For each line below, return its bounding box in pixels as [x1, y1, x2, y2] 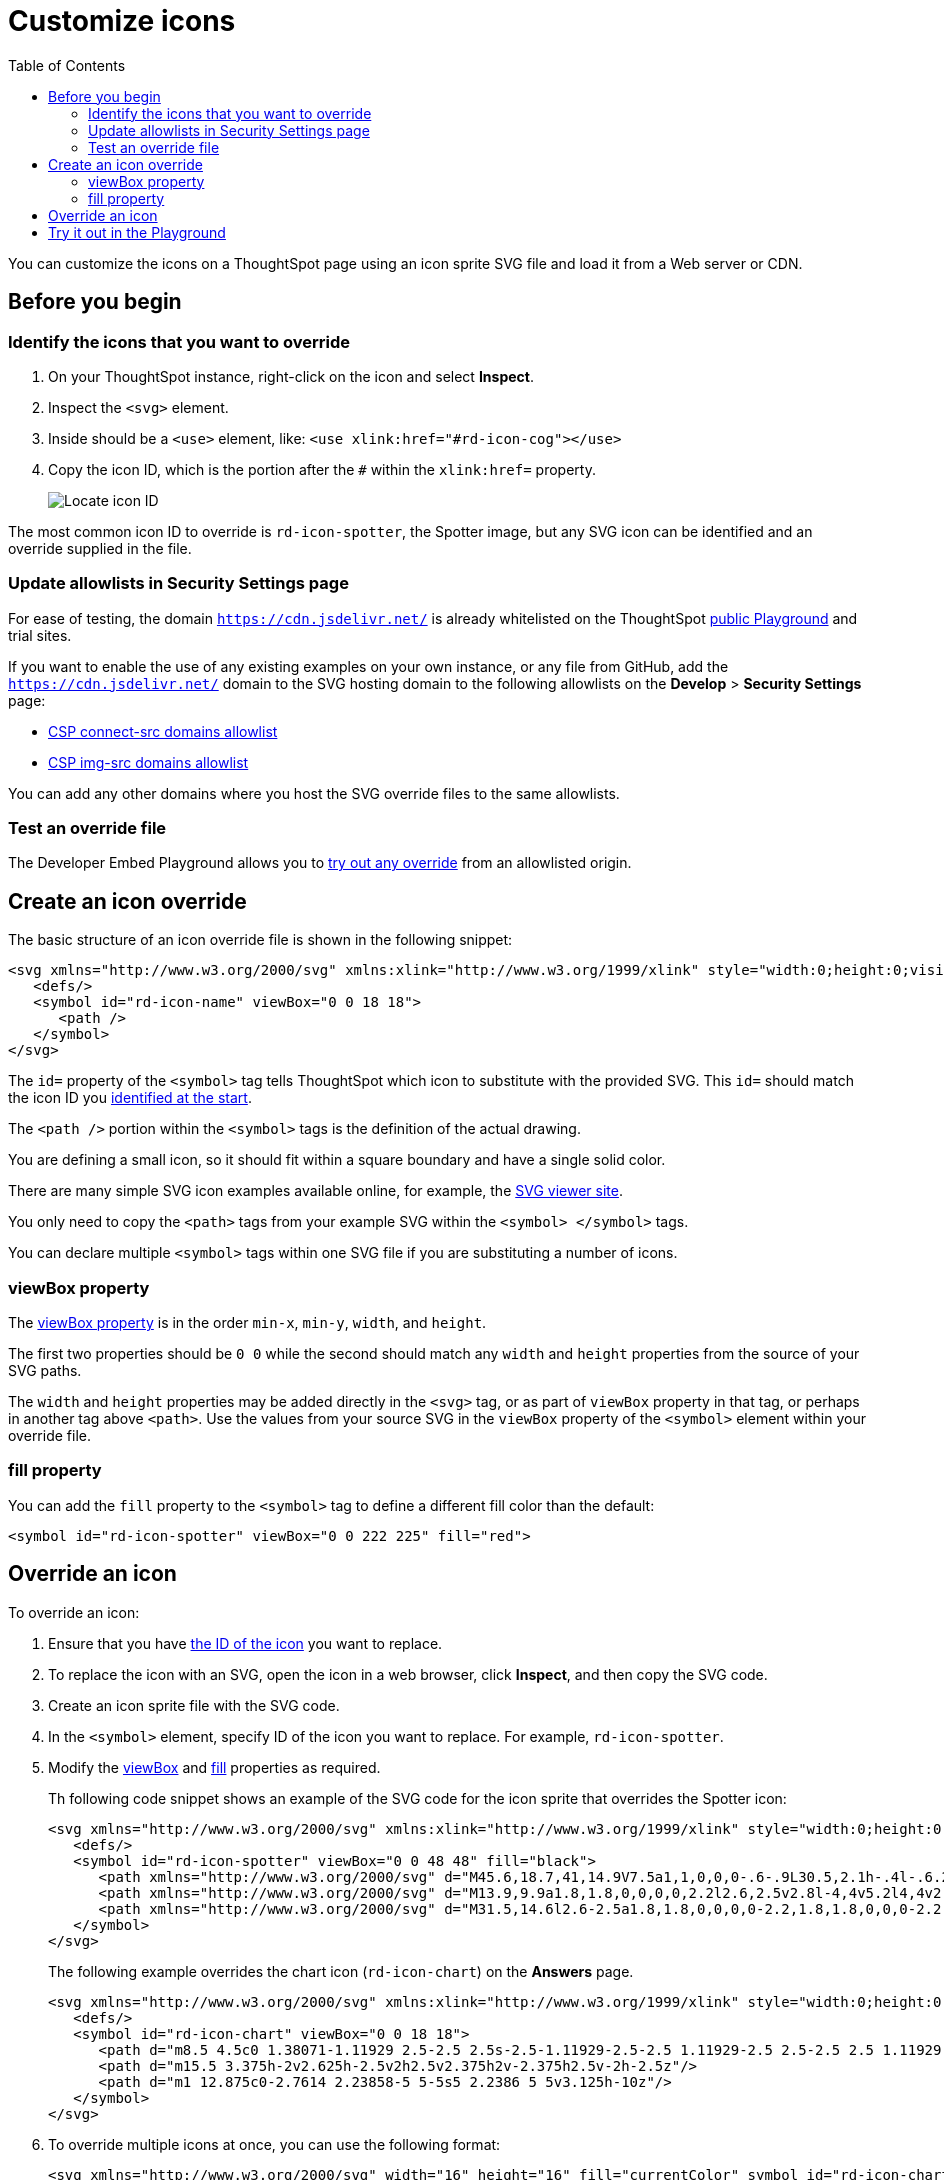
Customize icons [8, 4, 236, 38]
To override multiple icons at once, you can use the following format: [48, 2135, 501, 2153]
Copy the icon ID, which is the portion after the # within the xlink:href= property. [48, 460, 596, 478]
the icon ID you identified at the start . [8, 1089, 252, 1107]
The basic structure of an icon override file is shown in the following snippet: [8, 931, 513, 949]
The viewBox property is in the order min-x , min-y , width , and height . [8, 1314, 487, 1332]
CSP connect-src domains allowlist [48, 722, 278, 740]
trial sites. [8, 626, 72, 644]
